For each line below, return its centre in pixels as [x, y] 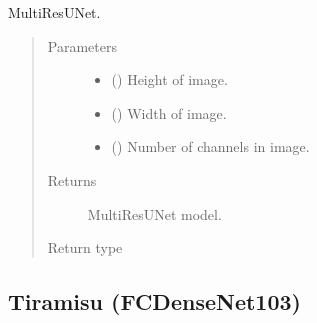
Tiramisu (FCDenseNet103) [154, 301]
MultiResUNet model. [154, 213]
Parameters [82, 45]
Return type [85, 247]
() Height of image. [169, 79]
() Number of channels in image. [210, 146]
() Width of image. [169, 112]
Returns [72, 179]
